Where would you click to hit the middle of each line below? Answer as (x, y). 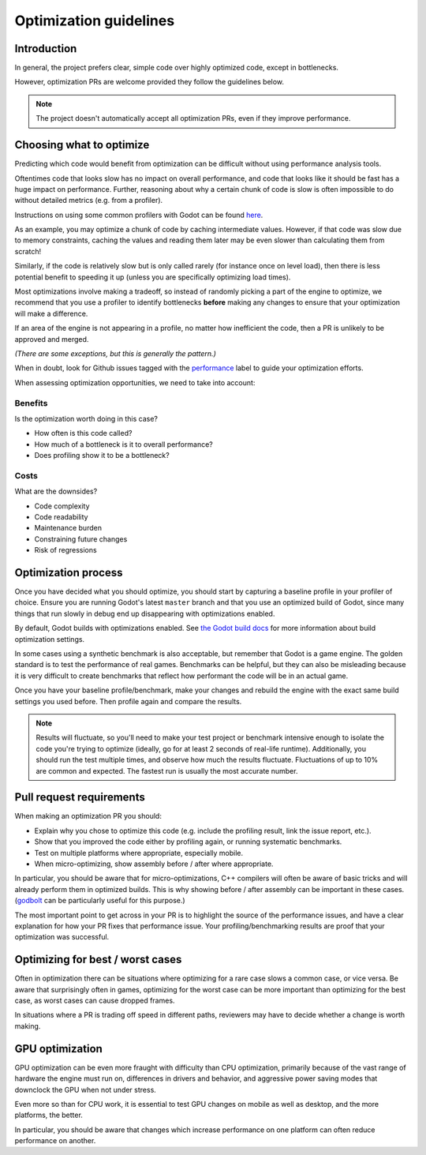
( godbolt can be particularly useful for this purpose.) (100, 901)
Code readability (61, 517)
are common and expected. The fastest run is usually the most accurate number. (167, 771)
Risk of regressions (66, 550)
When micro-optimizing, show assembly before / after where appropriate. (154, 864)
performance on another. (55, 1141)
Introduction (46, 49)
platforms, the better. (49, 1115)
